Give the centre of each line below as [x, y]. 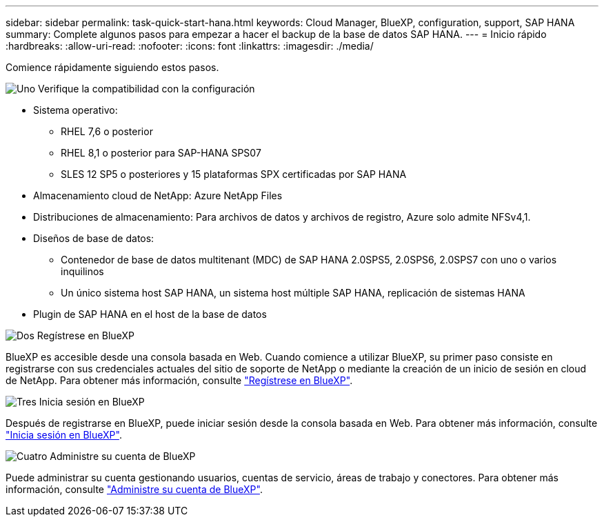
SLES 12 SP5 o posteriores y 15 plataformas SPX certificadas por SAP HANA [234, 174]
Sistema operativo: [75, 110]
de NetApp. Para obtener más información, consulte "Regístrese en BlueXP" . [179, 380]
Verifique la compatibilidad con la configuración [147, 89]
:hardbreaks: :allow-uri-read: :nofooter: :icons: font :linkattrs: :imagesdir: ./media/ [190, 46]
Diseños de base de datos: [94, 238]
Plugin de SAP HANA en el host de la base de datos [150, 314]
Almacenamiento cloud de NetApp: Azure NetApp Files [158, 195]
